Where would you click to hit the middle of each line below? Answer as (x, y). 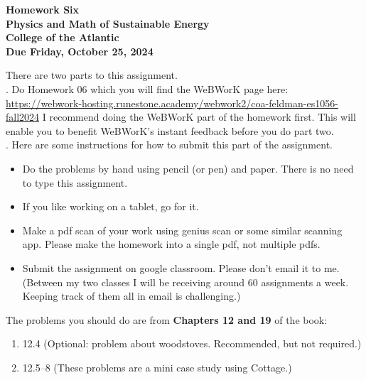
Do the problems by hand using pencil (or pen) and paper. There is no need (188, 168)
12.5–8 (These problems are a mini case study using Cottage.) (157, 367)
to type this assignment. (75, 182)
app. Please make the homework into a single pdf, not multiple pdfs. (171, 244)
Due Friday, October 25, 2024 (80, 51)
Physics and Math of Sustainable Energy (108, 23)
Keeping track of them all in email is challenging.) (131, 296)
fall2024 (23, 117)
